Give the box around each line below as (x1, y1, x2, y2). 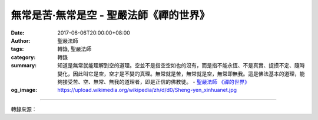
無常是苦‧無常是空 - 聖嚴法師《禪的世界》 (11, 9, 210, 22)
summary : (11, 62, 37, 69)
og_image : (11, 87, 38, 94)
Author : (11, 37, 31, 44)
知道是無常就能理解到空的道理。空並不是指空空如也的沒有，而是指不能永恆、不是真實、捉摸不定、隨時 (57, 62, 305, 69)
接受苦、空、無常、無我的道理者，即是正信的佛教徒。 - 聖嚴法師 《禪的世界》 (62, 78, 250, 85)
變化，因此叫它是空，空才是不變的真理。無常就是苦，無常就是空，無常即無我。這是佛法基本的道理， (57, 70, 300, 77)
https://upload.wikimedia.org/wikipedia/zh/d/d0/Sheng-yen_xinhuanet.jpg (57, 87, 237, 94)
